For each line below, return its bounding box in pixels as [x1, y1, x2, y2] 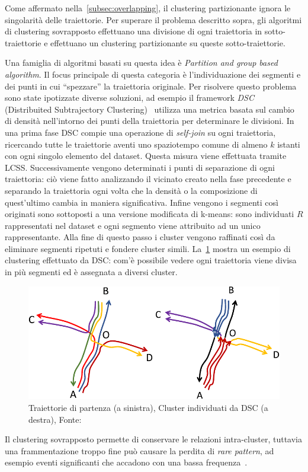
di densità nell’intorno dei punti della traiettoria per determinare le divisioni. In [5, 114, 294, 127]
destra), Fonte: [28, 413, 82, 425]
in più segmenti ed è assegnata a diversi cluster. [5, 266, 178, 278]
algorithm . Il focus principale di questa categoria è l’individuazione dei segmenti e [5, 68, 301, 80]
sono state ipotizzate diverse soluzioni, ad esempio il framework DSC [5, 91, 254, 104]
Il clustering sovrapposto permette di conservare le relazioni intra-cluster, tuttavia [5, 433, 302, 445]
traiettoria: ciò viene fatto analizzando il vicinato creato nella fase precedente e [5, 173, 291, 185]
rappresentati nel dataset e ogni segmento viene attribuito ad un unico [5, 219, 261, 231]
